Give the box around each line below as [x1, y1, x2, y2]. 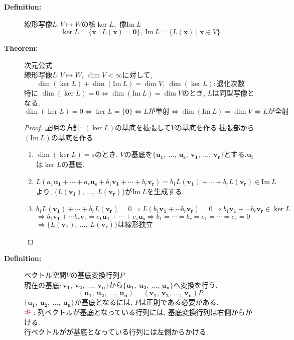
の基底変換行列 [70, 270, 120, 280]
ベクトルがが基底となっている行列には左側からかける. [31, 326, 208, 337]
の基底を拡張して [114, 122, 171, 133]
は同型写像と [212, 87, 254, 98]
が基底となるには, [74, 297, 132, 307]
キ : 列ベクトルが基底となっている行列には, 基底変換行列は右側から [24, 306, 245, 317]
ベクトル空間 [24, 270, 66, 280]
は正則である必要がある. [139, 297, 219, 307]
